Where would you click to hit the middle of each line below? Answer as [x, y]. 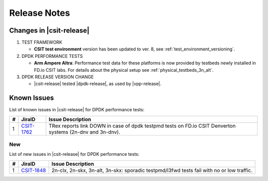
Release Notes [40, 13]
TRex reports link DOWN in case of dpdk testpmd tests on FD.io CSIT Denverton [142, 126]
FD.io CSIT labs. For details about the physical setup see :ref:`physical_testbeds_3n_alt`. [124, 70]
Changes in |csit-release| [49, 30]
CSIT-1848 [33, 170]
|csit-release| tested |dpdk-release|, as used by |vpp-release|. [98, 84]
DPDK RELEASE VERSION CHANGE [58, 77]
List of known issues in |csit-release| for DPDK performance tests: [77, 110]
